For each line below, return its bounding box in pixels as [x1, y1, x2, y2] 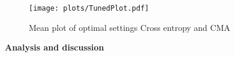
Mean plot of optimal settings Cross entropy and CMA [29, 21, 230, 33]
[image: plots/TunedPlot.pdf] [29, 4, 149, 12]
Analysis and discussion [5, 41, 104, 53]
